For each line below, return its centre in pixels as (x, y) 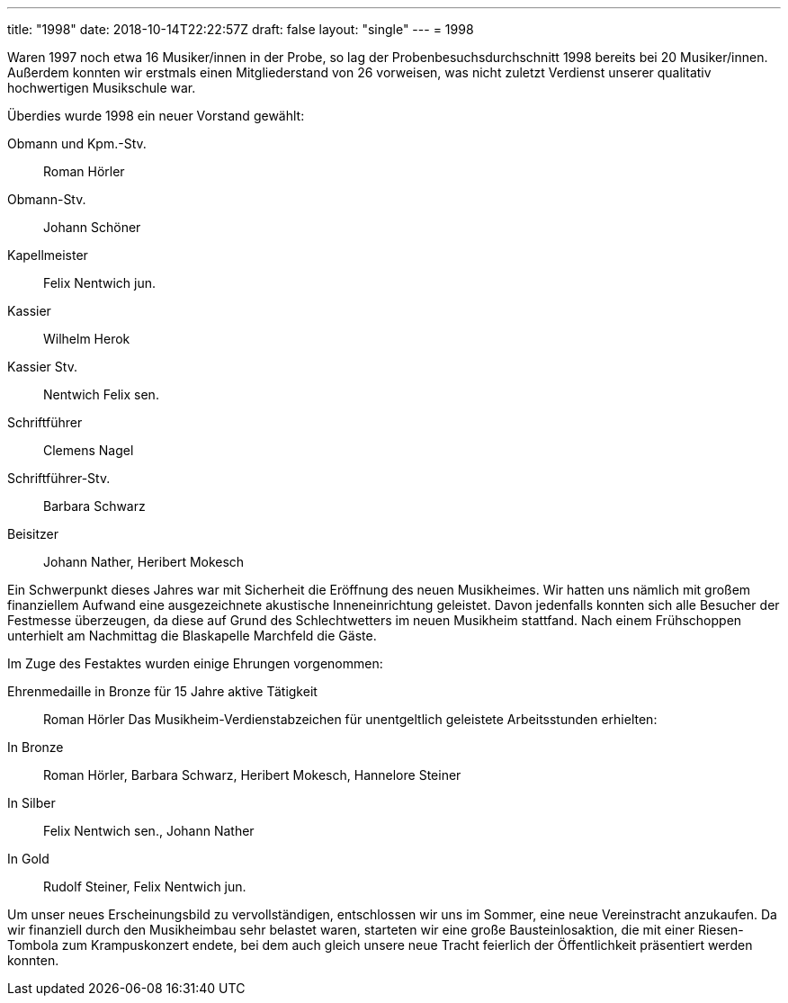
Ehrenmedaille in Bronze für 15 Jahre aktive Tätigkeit (162, 691)
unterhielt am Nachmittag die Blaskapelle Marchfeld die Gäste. (192, 636)
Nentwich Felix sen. (101, 394)
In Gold (28, 859)
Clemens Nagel (89, 450)
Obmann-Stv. (47, 199)
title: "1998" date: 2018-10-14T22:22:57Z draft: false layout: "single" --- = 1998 (241, 29)
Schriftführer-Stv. (59, 478)
